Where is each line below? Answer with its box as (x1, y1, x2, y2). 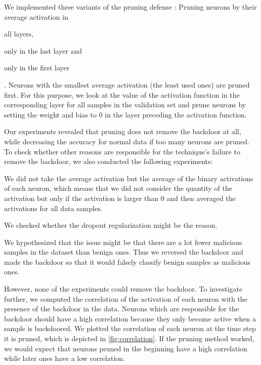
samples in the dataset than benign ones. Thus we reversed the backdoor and (4, 247, 243, 257)
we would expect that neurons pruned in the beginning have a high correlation (4, 343, 247, 353)
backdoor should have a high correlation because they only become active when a (4, 313, 256, 323)
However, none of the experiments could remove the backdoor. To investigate (4, 283, 243, 294)
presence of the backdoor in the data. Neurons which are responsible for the (4, 303, 239, 314)
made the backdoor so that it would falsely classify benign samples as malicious (4, 256, 251, 267)
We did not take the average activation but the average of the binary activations (4, 173, 253, 183)
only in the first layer (4, 62, 70, 73)
